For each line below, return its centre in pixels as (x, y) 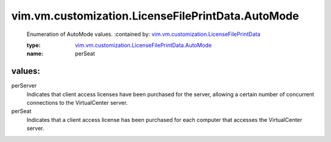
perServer (24, 86)
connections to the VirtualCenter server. (77, 103)
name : (35, 54)
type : (34, 45)
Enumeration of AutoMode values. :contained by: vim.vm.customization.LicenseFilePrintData (143, 34)
